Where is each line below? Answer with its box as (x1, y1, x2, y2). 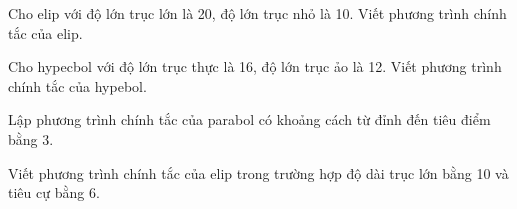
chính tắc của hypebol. (8, 75, 147, 96)
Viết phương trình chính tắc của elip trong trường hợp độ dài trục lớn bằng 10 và (8, 162, 509, 183)
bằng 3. (8, 128, 54, 149)
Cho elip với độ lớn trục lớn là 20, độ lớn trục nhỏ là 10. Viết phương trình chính (8, 3, 507, 23)
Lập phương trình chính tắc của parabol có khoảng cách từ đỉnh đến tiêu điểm (8, 109, 491, 130)
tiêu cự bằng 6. (8, 182, 100, 203)
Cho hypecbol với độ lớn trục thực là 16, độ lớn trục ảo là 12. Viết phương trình (8, 56, 502, 77)
